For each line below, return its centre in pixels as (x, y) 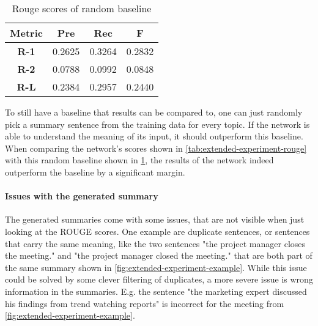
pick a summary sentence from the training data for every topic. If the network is (157, 124)
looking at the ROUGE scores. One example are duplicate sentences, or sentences (157, 231)
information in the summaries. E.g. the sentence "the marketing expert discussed (156, 291)
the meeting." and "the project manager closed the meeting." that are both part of (159, 255)
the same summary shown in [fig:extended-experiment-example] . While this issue (156, 267)
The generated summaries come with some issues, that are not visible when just (155, 219)
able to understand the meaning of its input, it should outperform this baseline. (154, 136)
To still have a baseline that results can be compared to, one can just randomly (154, 112)
